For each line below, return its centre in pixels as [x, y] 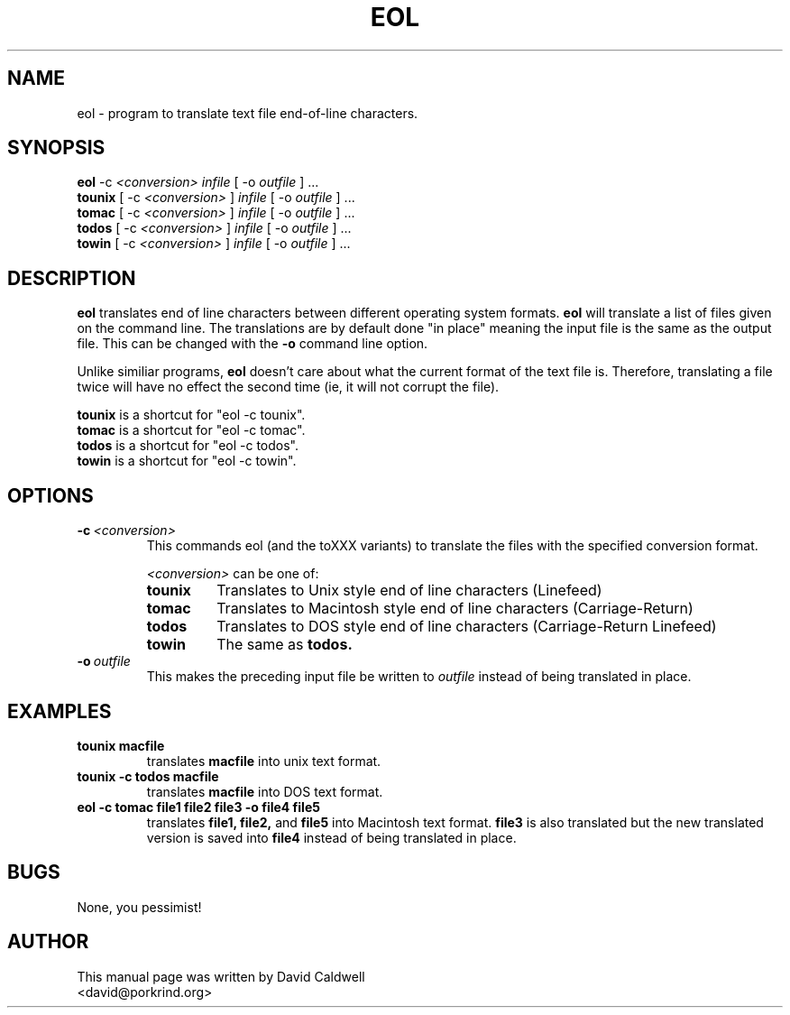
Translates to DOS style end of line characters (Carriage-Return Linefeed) [467, 627]
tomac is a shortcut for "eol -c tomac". [191, 430]
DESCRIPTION [72, 278]
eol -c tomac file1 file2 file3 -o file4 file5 [198, 807]
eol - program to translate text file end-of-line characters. [248, 113]
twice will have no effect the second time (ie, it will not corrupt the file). [288, 387]
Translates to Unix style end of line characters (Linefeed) [409, 591]
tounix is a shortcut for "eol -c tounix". [191, 415]
